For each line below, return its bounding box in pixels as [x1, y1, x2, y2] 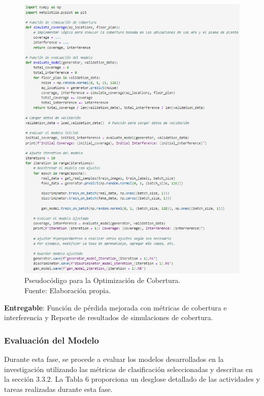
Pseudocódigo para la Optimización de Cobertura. [24, 275, 181, 286]
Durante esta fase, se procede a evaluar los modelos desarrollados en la [4, 354, 224, 364]
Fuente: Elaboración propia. [24, 285, 111, 296]
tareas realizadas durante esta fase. [4, 383, 113, 394]
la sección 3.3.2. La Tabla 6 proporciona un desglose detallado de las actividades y [4, 374, 260, 384]
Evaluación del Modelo [4, 333, 99, 346]
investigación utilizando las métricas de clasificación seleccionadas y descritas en [4, 363, 253, 374]
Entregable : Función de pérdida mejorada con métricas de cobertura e [4, 302, 227, 313]
